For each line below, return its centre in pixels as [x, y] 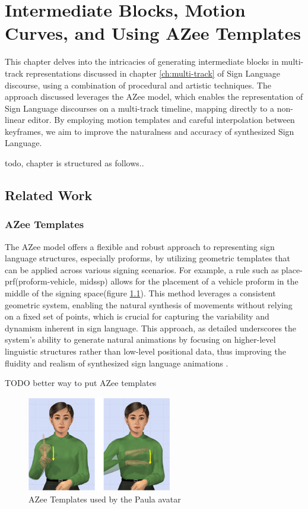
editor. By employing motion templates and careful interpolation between [161, 120]
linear [15, 120]
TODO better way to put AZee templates [81, 383]
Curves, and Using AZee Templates [153, 33]
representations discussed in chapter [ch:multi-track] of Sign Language [153, 73]
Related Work [49, 195]
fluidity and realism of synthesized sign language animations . [117, 363]
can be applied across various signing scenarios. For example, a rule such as [142, 269]
